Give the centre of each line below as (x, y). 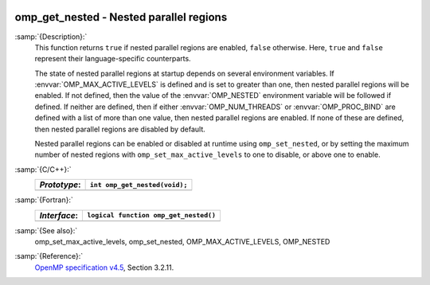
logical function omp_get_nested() (152, 215)
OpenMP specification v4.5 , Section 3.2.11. (104, 267)
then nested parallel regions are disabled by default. (120, 129)
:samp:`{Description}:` (51, 37)
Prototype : (60, 185)
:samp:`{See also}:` (46, 230)
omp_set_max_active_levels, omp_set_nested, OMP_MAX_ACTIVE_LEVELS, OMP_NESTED (182, 241)
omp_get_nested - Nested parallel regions (121, 17)
